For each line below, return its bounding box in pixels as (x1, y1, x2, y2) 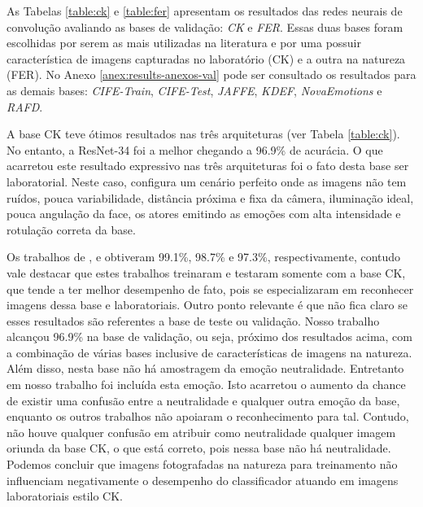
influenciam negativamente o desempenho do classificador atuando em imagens (7, 471, 399, 488)
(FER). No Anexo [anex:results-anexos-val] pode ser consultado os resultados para (7, 66, 416, 83)
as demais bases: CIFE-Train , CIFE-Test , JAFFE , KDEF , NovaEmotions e (7, 81, 382, 98)
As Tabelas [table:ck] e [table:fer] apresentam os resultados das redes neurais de (7, 2, 403, 19)
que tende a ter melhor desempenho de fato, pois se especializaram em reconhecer (7, 280, 414, 297)
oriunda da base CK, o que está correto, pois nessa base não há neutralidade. (7, 439, 391, 457)
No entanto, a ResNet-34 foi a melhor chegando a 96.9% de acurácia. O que (7, 141, 383, 158)
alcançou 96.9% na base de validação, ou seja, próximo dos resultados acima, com (7, 328, 412, 345)
